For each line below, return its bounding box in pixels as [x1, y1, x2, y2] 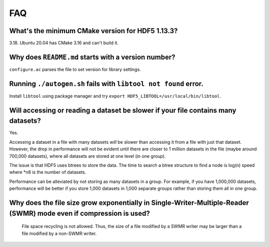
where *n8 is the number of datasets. [9, 169, 86, 175]
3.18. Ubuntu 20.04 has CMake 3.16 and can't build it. [9, 40, 118, 46]
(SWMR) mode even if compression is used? [9, 209, 150, 217]
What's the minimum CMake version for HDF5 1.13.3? [9, 27, 178, 35]
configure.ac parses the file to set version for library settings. [9, 66, 141, 72]
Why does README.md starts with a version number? [9, 53, 175, 61]
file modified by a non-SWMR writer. [21, 230, 97, 236]
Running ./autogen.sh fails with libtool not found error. [9, 79, 203, 88]
